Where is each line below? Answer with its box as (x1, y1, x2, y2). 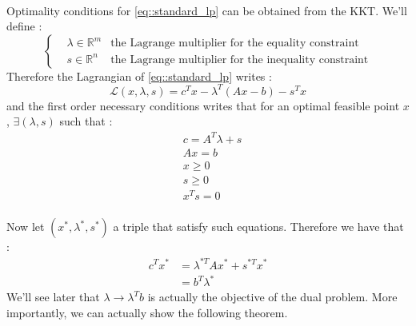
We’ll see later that (6, 288, 100, 305)
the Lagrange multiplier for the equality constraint (110, 38, 359, 50)
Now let (6, 218, 45, 235)
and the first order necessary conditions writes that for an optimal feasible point (6, 97, 400, 113)
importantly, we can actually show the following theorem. (6, 304, 288, 320)
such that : (59, 113, 113, 129)
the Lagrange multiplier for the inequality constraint (110, 54, 369, 66)
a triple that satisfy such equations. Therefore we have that (113, 218, 404, 235)
